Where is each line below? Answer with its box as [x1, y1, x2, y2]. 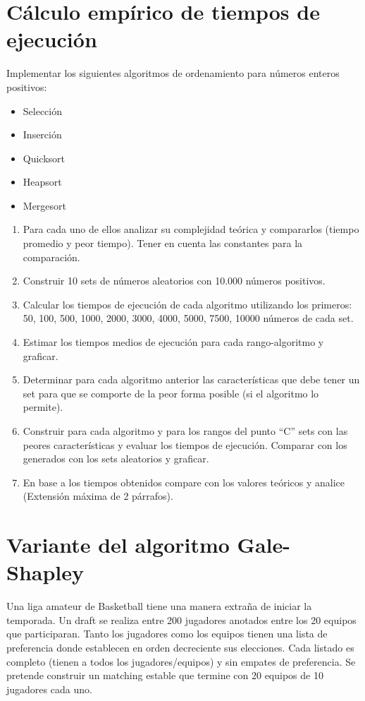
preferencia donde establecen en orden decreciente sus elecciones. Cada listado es [6, 640, 354, 655]
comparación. [23, 249, 80, 264]
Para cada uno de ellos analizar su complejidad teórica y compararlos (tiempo [23, 222, 359, 236]
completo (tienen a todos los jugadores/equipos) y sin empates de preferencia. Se [6, 654, 356, 669]
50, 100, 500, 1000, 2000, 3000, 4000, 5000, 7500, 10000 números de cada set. [23, 311, 354, 325]
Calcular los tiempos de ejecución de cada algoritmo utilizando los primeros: [23, 296, 352, 311]
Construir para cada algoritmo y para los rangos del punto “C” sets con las [23, 424, 348, 438]
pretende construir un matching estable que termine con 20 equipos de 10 [6, 668, 323, 683]
